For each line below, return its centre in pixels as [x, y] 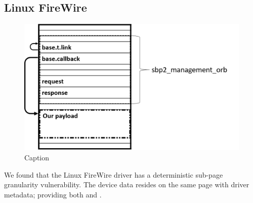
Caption [37, 158]
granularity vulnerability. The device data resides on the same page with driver [127, 184]
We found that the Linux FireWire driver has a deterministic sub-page [114, 174]
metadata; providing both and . [53, 194]
